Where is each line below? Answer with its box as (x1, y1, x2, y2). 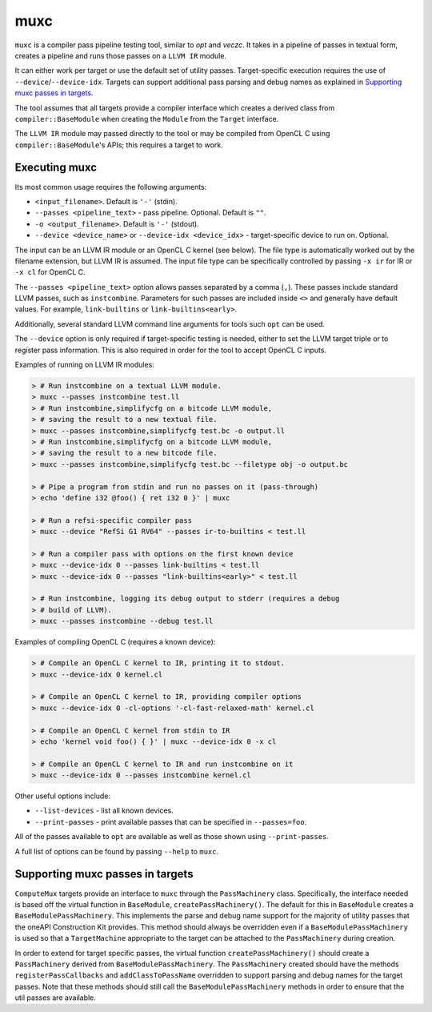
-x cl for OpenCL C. (14, 267, 86, 277)
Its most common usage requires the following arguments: (14, 182, 207, 191)
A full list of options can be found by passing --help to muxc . (14, 846, 219, 856)
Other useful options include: (14, 791, 111, 801)
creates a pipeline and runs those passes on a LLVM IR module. (14, 50, 227, 60)
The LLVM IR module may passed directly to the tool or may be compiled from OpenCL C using (14, 129, 330, 139)
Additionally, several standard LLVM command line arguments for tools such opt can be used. (14, 319, 326, 328)
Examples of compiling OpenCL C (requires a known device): (14, 637, 216, 647)
